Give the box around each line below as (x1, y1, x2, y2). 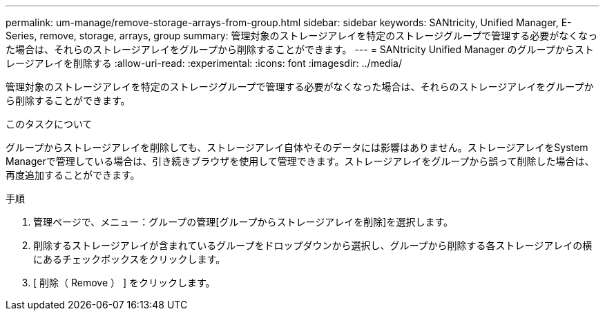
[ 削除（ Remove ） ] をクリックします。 (33, 277, 215, 288)
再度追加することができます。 (6, 169, 140, 181)
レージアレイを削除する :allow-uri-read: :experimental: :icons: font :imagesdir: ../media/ (6, 57, 402, 69)
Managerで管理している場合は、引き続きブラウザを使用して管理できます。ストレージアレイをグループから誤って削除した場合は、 (6, 155, 595, 167)
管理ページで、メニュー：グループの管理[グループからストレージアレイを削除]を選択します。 (33, 216, 454, 228)
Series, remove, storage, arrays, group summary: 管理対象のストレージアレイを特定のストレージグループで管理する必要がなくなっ (6, 30, 598, 41)
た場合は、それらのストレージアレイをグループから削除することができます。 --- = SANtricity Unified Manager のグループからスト (6, 43, 594, 55)
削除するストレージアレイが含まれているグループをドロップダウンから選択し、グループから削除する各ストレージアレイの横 (33, 239, 593, 251)
